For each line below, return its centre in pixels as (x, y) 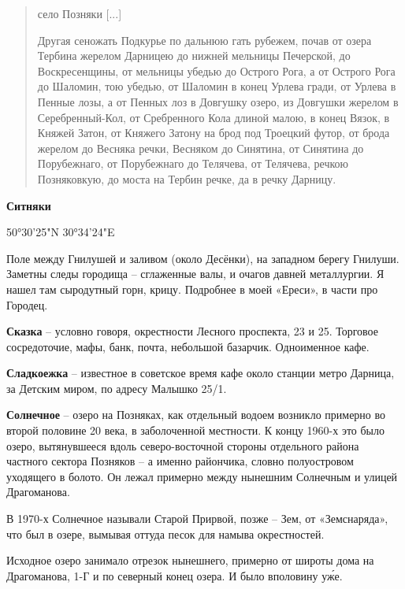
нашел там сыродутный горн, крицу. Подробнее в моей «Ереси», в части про (192, 289)
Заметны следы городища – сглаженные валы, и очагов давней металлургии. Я (195, 274)
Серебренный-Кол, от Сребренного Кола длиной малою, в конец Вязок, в (214, 117)
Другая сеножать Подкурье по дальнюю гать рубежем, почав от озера (204, 40)
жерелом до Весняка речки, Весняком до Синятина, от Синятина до (201, 148)
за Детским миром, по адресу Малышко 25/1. (117, 388)
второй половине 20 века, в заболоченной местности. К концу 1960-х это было (196, 430)
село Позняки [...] (80, 13)
